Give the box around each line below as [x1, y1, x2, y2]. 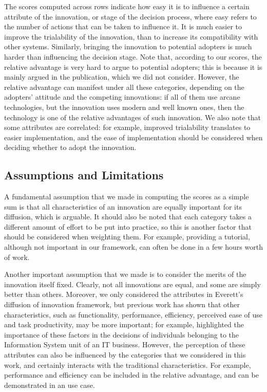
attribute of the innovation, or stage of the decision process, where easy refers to [4, 11, 257, 22]
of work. [4, 251, 30, 262]
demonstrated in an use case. [4, 379, 95, 390]
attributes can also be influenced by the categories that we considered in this [4, 349, 246, 360]
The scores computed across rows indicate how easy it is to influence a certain [4, 1, 250, 11]
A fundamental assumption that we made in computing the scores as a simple [4, 191, 249, 202]
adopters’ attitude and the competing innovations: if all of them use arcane [4, 91, 240, 102]
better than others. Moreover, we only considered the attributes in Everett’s [4, 289, 243, 300]
